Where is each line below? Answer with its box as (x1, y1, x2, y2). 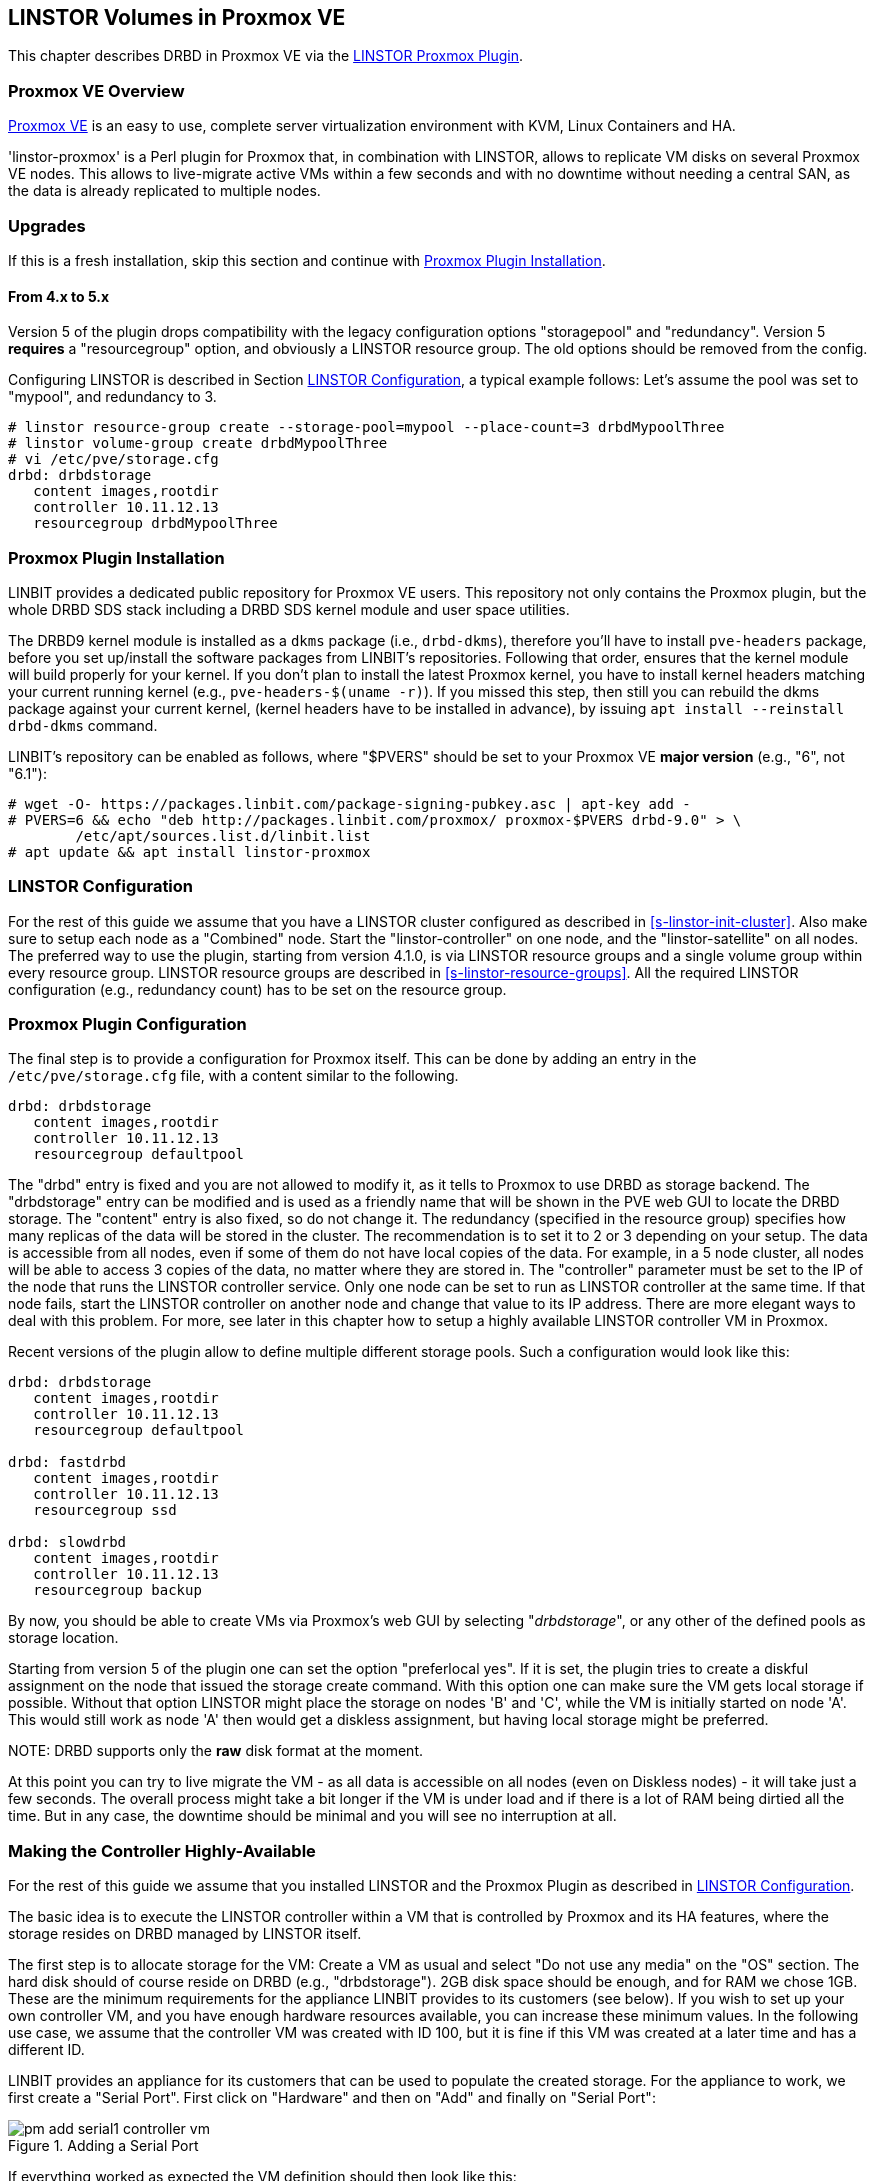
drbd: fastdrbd (8, 1454, 127, 1471)
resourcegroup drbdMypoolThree (33, 515, 278, 532)
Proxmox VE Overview (8, 80, 185, 101)
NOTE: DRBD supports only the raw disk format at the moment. (8, 1742, 423, 1760)
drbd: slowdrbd (8, 1534, 127, 1551)
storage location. (8, 1629, 119, 1647)
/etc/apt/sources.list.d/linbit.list (75, 827, 371, 844)
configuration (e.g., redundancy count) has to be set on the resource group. (8, 980, 507, 998)
